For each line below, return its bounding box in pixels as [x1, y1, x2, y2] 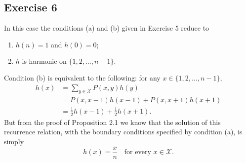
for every [124, 149, 151, 156]
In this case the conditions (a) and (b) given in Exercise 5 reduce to [4, 23, 209, 33]
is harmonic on [22, 56, 67, 66]
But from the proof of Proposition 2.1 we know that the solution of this [4, 117, 221, 127]
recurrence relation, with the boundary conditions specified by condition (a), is [4, 126, 243, 137]
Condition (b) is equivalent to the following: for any [4, 72, 161, 82]
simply [4, 136, 24, 146]
